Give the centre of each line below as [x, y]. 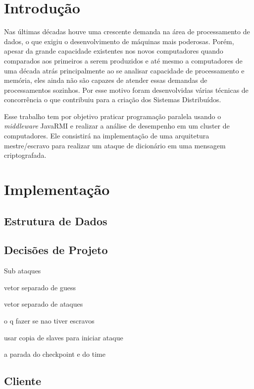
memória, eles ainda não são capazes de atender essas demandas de [106, 80]
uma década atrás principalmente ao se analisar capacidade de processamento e [124, 70]
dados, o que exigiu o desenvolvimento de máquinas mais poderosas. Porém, [119, 41]
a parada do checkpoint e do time [55, 354]
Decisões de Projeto [56, 250]
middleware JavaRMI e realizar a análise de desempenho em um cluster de [117, 126]
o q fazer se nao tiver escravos [49, 320]
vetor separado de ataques [44, 304]
